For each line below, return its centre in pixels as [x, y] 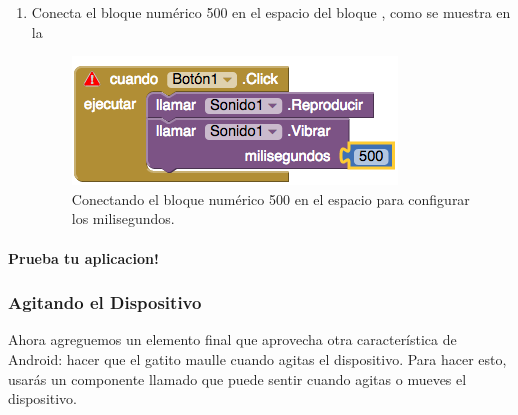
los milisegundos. [123, 218]
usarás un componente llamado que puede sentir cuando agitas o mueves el [237, 378]
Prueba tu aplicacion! [83, 257]
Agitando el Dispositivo [105, 302]
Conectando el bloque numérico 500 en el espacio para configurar [270, 198]
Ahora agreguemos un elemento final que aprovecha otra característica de [232, 339]
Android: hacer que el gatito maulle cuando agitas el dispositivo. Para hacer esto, [257, 358]
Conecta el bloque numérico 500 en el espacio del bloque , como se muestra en [271, 12]
